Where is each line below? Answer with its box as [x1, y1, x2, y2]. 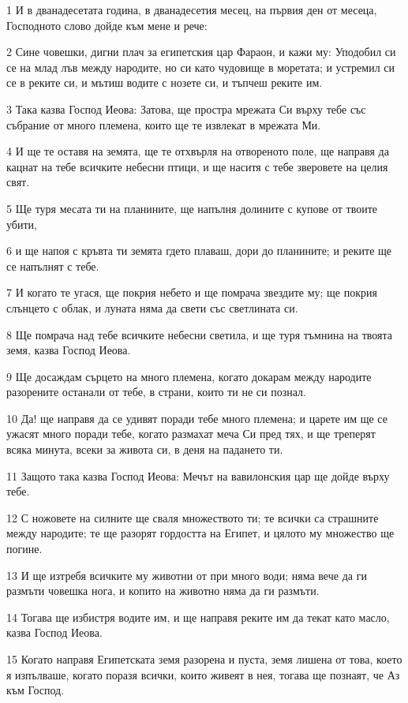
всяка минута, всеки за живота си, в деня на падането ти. [6, 441, 283, 458]
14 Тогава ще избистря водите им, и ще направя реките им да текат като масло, [6, 608, 390, 625]
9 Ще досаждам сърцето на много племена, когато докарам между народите [6, 368, 372, 384]
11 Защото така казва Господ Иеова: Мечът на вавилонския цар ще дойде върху [6, 467, 390, 484]
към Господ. [6, 682, 65, 698]
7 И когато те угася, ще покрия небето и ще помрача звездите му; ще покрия [6, 284, 377, 301]
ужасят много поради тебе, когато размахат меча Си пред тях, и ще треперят [6, 425, 376, 442]
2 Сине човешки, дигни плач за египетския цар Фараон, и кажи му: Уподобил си [6, 43, 396, 60]
